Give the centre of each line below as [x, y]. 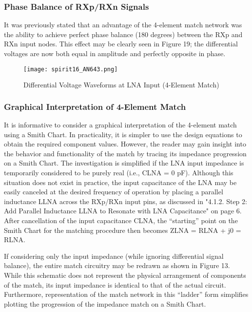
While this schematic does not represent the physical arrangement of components [125, 275]
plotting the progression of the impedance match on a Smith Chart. [105, 303]
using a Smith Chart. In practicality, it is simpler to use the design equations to [123, 134]
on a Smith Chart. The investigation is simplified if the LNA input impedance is [124, 163]
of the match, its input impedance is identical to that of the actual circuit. [115, 284]
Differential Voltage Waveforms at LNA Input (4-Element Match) [121, 85]
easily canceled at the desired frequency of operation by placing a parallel [114, 192]
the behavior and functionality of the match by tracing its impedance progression [125, 153]
